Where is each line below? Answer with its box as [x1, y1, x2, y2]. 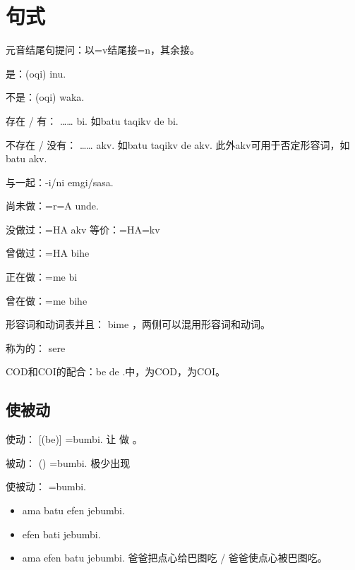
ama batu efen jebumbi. [22, 503, 125, 518]
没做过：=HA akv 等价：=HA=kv [6, 222, 160, 236]
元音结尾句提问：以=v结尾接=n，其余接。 [6, 42, 200, 57]
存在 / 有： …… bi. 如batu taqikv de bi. [6, 113, 179, 128]
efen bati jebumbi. [22, 526, 101, 541]
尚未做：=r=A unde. [6, 198, 99, 213]
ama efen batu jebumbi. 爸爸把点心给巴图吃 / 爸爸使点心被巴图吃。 [22, 550, 327, 565]
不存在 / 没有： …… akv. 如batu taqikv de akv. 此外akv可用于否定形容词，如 [6, 137, 350, 152]
